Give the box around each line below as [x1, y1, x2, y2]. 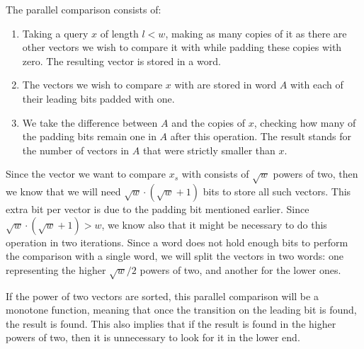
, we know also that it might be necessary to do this [101, 217, 327, 231]
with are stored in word [174, 77, 277, 92]
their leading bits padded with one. [22, 91, 175, 105]
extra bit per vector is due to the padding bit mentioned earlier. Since [6, 202, 309, 217]
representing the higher [6, 262, 106, 277]
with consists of [181, 166, 249, 181]
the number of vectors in [22, 142, 130, 157]
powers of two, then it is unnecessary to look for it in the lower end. [6, 330, 300, 345]
